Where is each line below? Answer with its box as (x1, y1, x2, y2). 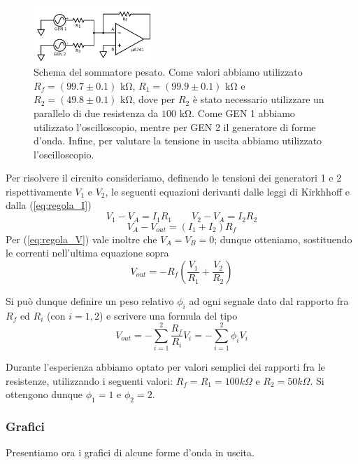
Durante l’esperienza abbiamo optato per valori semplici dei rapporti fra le (6, 360, 325, 374)
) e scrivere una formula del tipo (99, 308, 238, 322)
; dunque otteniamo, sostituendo (214, 231, 352, 246)
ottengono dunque (6, 387, 83, 402)
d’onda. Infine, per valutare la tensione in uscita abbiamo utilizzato (34, 133, 322, 148)
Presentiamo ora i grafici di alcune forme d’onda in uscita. (6, 445, 255, 460)
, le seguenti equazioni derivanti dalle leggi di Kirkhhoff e (105, 184, 350, 198)
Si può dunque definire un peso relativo (6, 293, 174, 308)
